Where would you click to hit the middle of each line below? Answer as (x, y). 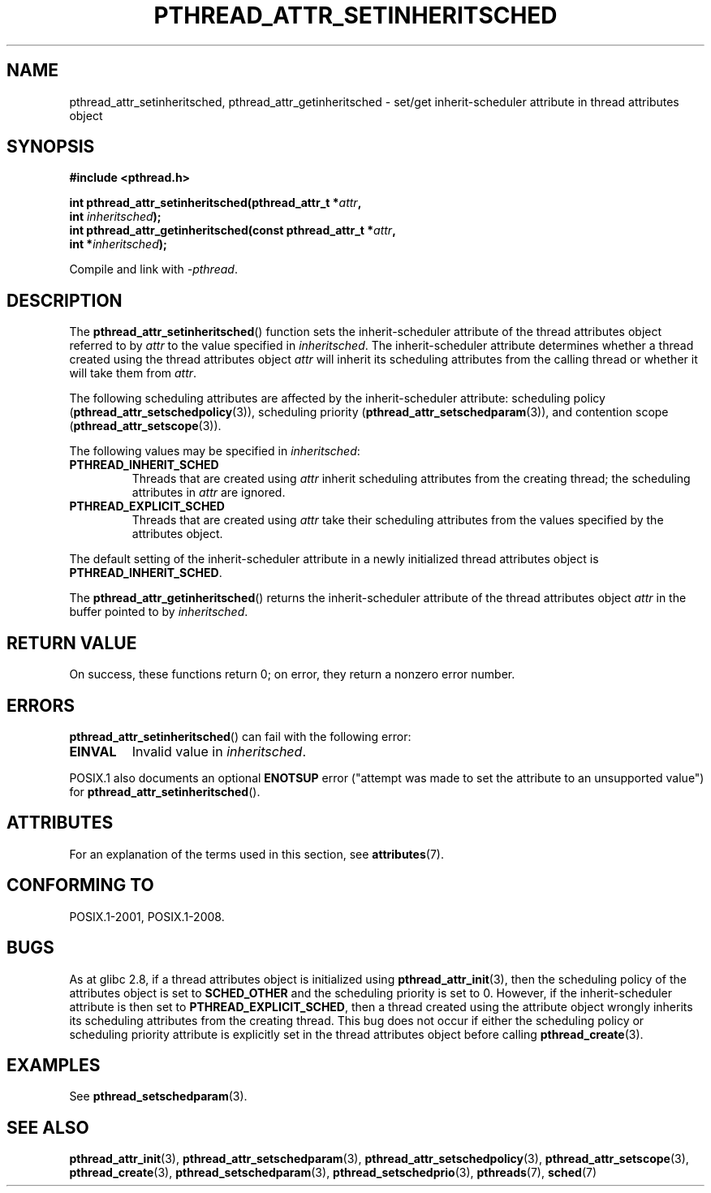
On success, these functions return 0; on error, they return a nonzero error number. (292, 674)
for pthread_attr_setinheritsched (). (165, 791)
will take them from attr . (133, 373)
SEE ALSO (48, 1127)
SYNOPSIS (51, 147)
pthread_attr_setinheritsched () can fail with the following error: (240, 736)
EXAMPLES (54, 1065)
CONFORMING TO (80, 885)
